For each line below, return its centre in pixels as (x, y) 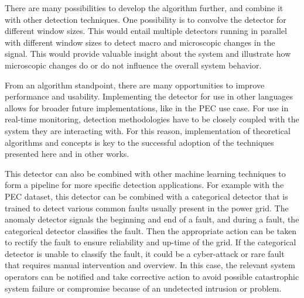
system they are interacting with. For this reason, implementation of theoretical (148, 130)
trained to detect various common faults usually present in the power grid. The (147, 208)
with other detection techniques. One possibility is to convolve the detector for (146, 19)
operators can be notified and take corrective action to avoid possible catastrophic (152, 277)
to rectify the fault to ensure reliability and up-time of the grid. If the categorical (151, 242)
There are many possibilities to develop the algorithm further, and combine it (144, 8)
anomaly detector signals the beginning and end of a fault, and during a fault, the (152, 219)
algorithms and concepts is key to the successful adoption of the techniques (139, 142)
